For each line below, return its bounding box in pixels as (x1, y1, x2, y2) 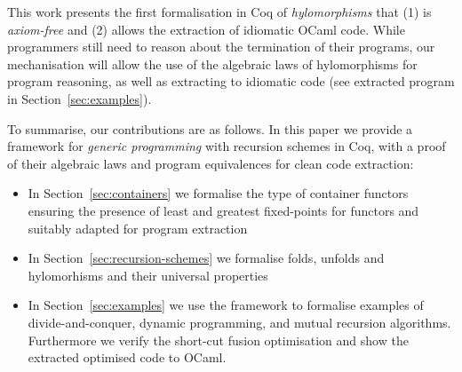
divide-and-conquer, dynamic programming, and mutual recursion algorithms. (28, 313, 451, 331)
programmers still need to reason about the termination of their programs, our (7, 37, 435, 56)
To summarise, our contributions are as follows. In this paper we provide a (7, 119, 413, 138)
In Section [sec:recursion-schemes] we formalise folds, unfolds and (28, 249, 385, 267)
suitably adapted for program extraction (28, 218, 248, 237)
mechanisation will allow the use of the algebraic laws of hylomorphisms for (7, 54, 418, 73)
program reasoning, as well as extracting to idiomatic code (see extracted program (7, 72, 455, 91)
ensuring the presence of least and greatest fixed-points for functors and (28, 201, 419, 219)
